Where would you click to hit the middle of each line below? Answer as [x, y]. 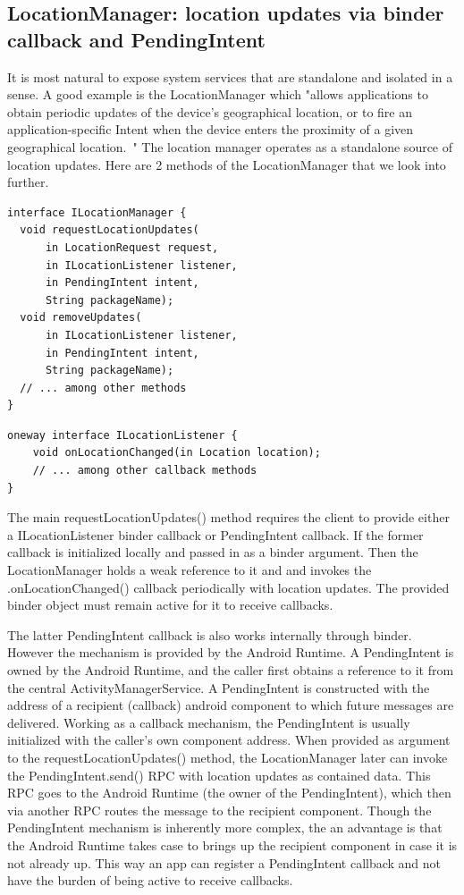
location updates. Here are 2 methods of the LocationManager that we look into [227, 164]
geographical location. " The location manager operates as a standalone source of [230, 146]
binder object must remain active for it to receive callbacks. [170, 605]
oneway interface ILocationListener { [122, 435]
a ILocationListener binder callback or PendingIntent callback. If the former [215, 534]
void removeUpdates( [81, 318]
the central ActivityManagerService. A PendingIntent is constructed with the [219, 687]
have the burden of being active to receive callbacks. [150, 880]
